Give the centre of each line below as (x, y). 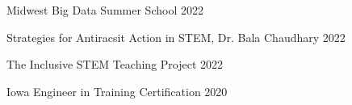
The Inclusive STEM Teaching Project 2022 (115, 64)
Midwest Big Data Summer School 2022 (105, 10)
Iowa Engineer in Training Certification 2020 (117, 91)
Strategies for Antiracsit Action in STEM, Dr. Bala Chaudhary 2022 (176, 37)
